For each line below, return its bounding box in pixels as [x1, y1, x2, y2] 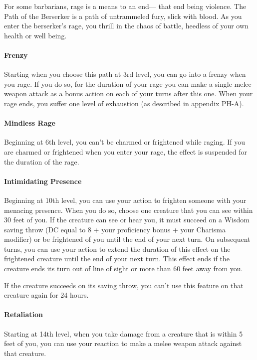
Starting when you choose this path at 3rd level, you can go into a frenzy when [4, 69, 246, 79]
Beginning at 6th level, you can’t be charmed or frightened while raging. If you [4, 137, 245, 147]
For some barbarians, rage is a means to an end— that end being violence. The [4, 1, 247, 11]
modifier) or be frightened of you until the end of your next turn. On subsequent [4, 234, 251, 244]
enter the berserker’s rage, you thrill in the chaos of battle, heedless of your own [4, 20, 249, 31]
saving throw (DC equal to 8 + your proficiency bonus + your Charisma [4, 224, 226, 234]
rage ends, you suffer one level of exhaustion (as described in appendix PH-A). [4, 98, 244, 108]
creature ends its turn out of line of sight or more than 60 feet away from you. [4, 263, 243, 274]
